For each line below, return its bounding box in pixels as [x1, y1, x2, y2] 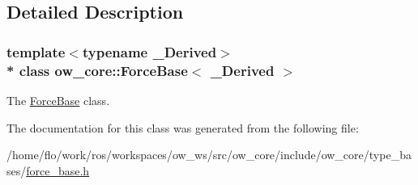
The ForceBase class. [6, 91, 110, 108]
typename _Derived [82, 41, 217, 61]
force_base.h [26, 162, 90, 179]
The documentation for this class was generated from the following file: [6, 119, 359, 136]
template [6, 41, 66, 61]
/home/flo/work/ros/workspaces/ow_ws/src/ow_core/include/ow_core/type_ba [6, 146, 412, 163]
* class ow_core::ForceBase [6, 60, 188, 80]
